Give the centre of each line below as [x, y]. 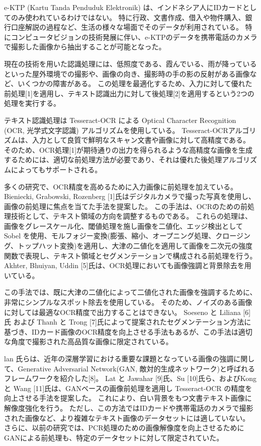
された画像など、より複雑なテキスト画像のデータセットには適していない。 [127, 418]
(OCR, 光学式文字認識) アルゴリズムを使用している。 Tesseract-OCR [116, 130]
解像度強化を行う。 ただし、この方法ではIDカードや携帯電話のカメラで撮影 [129, 407]
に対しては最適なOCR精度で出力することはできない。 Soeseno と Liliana [122, 312]
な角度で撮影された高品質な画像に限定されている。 [89, 341]
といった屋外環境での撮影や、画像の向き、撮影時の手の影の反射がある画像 [127, 73]
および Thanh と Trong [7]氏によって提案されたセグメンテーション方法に [132, 322]
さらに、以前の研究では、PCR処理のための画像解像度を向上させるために [124, 428]
